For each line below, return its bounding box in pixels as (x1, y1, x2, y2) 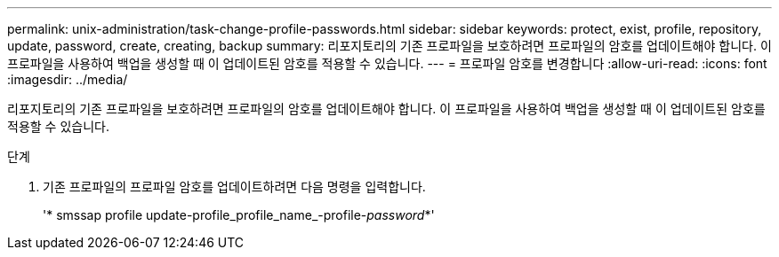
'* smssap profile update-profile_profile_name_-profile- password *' (43, 207, 435, 222)
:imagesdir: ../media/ (7, 72, 128, 87)
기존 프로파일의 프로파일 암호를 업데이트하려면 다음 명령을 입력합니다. (43, 179, 426, 194)
